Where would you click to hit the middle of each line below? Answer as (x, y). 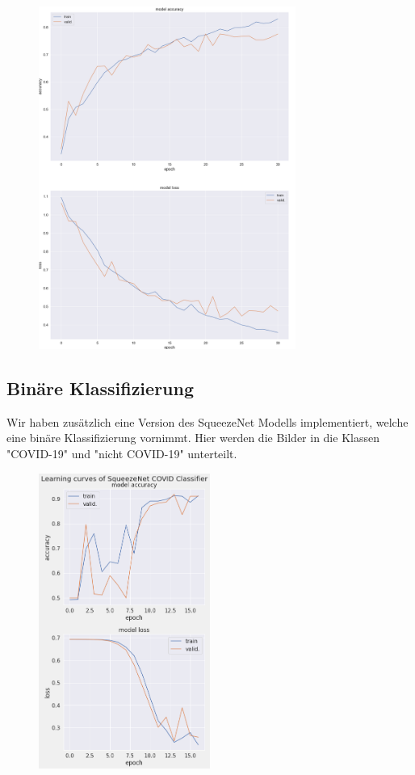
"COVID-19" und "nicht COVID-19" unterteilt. (122, 453)
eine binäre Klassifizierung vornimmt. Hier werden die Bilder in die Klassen (193, 438)
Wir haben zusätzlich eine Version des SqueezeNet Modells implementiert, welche (207, 421)
